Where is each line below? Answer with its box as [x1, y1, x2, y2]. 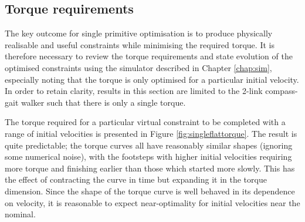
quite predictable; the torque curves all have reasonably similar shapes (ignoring [5, 139, 293, 151]
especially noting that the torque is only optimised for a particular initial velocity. [5, 73, 299, 85]
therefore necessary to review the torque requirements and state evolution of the [5, 50, 293, 62]
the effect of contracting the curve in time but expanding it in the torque [5, 173, 267, 186]
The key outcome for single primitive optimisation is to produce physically [5, 27, 273, 39]
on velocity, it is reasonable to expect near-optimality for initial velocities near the [5, 196, 300, 208]
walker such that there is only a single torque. [21, 96, 186, 108]
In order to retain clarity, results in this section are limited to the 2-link [5, 85, 263, 97]
